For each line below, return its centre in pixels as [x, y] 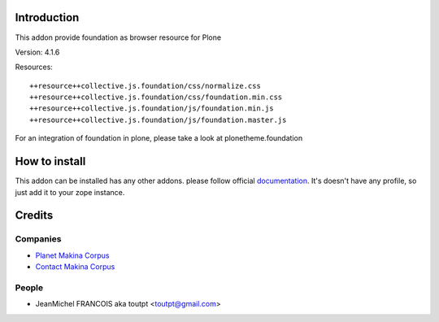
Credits [34, 215]
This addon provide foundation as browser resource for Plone [118, 37]
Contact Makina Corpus [75, 267]
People [29, 287]
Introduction [47, 17]
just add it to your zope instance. [70, 192]
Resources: [34, 67]
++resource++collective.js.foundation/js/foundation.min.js [152, 109]
